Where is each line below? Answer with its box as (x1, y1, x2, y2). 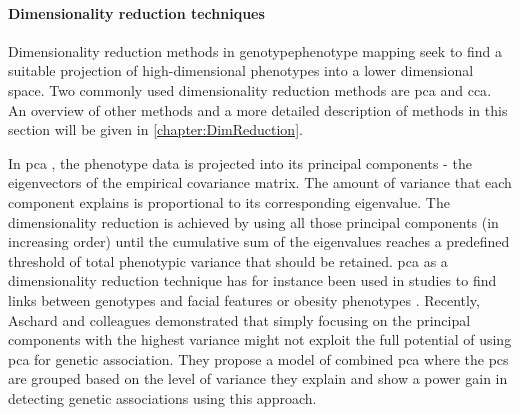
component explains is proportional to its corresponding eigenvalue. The (8, 191, 450, 212)
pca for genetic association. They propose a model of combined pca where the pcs (8, 348, 509, 369)
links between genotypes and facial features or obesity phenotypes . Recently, (8, 289, 480, 310)
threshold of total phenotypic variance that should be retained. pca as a (8, 250, 448, 271)
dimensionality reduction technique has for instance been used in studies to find (8, 270, 497, 291)
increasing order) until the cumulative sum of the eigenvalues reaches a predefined (8, 231, 510, 252)
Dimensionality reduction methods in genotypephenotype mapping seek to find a (8, 40, 503, 61)
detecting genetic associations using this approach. (8, 387, 317, 408)
